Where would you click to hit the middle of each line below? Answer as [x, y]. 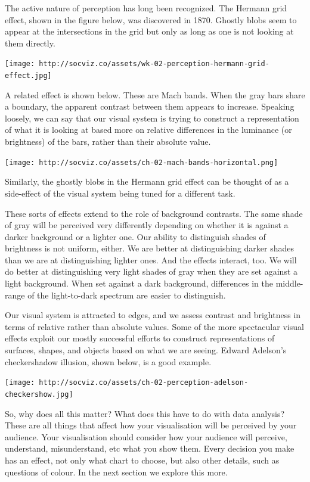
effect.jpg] [28, 76]
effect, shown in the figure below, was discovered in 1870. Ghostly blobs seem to [151, 19]
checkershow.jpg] [39, 394]
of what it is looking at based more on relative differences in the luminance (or [148, 130]
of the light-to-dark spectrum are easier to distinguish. [127, 295]
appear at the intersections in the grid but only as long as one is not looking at [149, 31]
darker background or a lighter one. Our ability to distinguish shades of [135, 236]
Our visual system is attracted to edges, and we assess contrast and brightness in [153, 315]
